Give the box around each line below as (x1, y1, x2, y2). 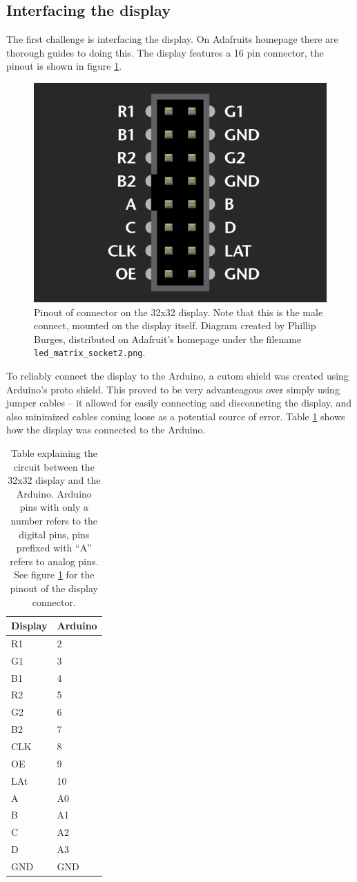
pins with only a (19, 500, 88, 514)
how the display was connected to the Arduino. (6, 422, 206, 437)
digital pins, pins (19, 527, 90, 541)
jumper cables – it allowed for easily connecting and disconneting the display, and (6, 395, 352, 410)
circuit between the (13, 459, 95, 473)
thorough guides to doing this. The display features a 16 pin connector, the (6, 45, 324, 59)
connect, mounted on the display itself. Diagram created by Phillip (34, 318, 316, 333)
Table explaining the (10, 445, 97, 460)
